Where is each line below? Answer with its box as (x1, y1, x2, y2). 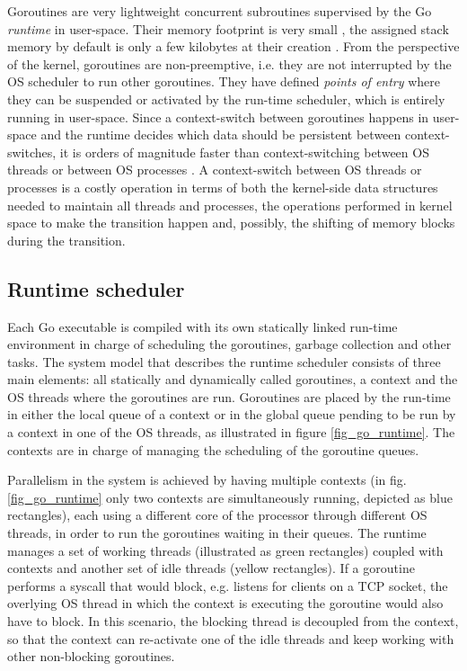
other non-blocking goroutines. (7, 647, 175, 666)
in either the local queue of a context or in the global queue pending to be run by (7, 405, 456, 424)
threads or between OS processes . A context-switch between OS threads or (7, 160, 422, 179)
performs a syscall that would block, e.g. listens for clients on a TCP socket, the (7, 576, 448, 595)
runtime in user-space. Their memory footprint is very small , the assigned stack (7, 19, 449, 38)
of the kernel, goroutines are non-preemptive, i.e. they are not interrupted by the (7, 54, 452, 73)
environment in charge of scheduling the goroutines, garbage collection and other (7, 335, 452, 353)
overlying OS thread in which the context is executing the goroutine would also (7, 594, 444, 613)
